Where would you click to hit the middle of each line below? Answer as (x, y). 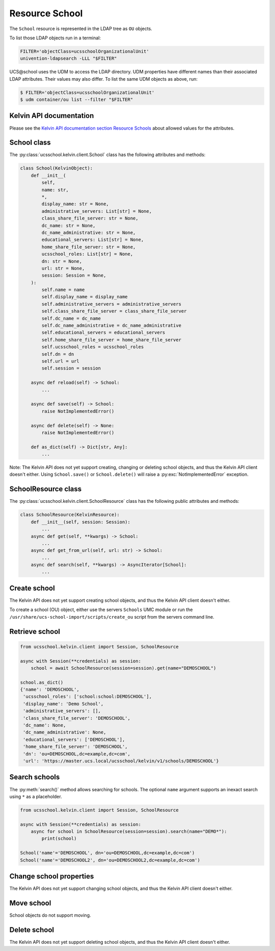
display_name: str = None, (75, 204)
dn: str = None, (62, 261)
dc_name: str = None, (68, 225)
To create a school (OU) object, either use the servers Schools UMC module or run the (101, 609)
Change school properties (52, 876)
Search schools (35, 777)
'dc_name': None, (45, 725)
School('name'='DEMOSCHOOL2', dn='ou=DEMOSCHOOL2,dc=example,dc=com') (110, 860)
